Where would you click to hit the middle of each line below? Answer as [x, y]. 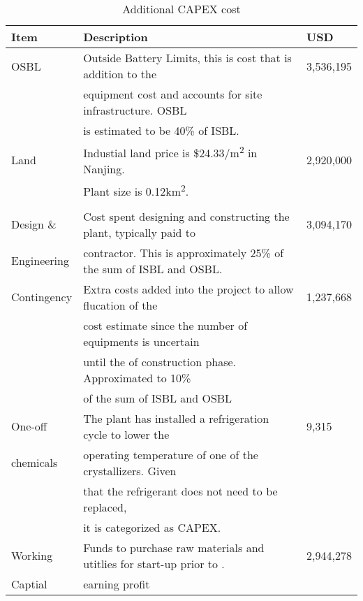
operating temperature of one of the [171, 454]
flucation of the [120, 305]
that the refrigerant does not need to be [180, 491]
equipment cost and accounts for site [173, 94]
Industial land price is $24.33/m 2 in [170, 152]
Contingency [42, 297]
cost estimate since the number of [165, 325]
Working [32, 556]
